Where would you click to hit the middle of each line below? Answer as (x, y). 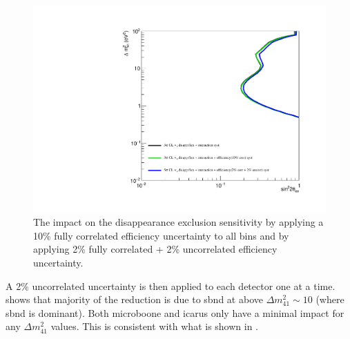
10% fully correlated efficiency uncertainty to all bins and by (161, 235)
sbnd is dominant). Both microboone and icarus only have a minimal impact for (175, 312)
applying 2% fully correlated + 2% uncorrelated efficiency (155, 249)
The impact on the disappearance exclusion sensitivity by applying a (178, 222)
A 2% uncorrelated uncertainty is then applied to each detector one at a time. (171, 285)
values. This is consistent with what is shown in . (155, 326)
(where (330, 299)
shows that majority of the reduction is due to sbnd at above (134, 299)
